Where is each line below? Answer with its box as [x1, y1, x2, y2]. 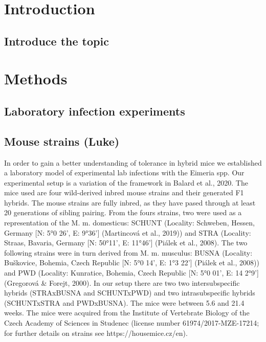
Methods [4, 68, 68, 89]
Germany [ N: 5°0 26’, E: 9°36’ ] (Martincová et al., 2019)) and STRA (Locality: [4, 227, 251, 238]
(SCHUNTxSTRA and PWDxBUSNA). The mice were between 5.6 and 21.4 [4, 297, 245, 308]
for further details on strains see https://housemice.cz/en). [4, 327, 188, 338]
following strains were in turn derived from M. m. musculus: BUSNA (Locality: [4, 247, 253, 258]
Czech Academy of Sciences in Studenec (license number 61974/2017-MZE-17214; [4, 317, 259, 328]
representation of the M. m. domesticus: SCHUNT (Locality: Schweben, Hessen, [4, 217, 255, 228]
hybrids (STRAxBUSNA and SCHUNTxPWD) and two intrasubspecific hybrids [4, 287, 255, 298]
